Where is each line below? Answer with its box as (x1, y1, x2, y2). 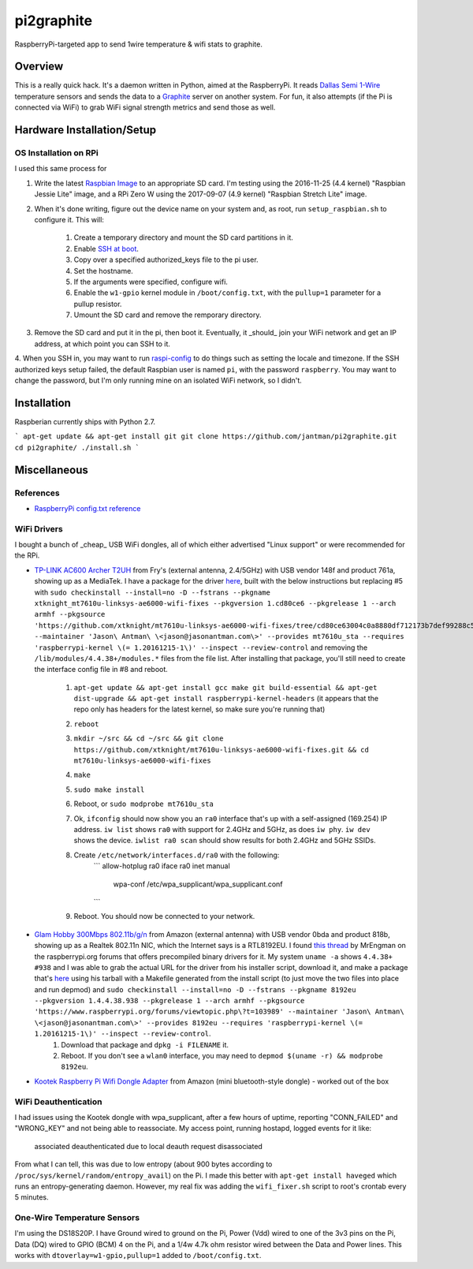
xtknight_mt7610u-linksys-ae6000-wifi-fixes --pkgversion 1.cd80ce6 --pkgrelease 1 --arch (34, 599, 397, 607)
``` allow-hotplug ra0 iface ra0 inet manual (93, 861, 230, 871)
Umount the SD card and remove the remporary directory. (73, 310, 262, 319)
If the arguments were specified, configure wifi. (73, 277, 229, 286)
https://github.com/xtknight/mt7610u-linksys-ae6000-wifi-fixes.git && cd (73, 745, 370, 754)
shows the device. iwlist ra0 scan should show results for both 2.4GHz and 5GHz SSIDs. (73, 836, 376, 845)
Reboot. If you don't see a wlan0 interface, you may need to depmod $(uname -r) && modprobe (61, 1051, 383, 1061)
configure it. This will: (34, 215, 104, 224)
